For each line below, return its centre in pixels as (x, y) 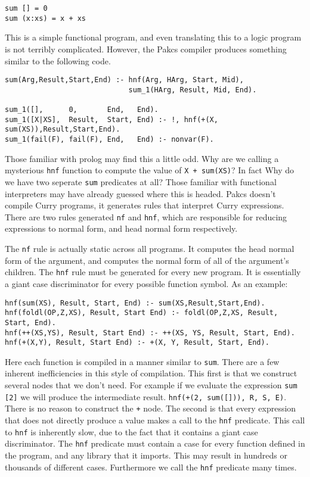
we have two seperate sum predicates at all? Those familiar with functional (141, 181)
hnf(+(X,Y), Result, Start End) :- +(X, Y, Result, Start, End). (137, 343)
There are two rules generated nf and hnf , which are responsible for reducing (146, 216)
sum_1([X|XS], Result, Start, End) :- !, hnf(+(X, (111, 119)
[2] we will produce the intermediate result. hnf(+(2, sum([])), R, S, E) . (146, 396)
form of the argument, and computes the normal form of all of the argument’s (147, 260)
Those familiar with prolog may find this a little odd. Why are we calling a (142, 158)
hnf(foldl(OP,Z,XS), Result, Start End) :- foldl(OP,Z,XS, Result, (142, 313)
